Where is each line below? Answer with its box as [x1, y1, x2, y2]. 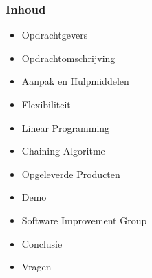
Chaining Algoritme [21, 143, 105, 158]
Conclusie [21, 236, 63, 250]
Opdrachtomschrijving [21, 50, 116, 65]
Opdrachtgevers [21, 28, 88, 42]
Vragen [21, 259, 52, 274]
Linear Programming [21, 120, 110, 135]
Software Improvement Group [21, 212, 147, 227]
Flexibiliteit [21, 97, 71, 111]
